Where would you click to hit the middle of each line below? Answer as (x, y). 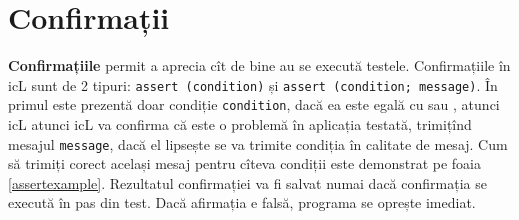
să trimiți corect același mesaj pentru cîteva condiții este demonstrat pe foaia (244, 163)
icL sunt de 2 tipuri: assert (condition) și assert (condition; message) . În (253, 84)
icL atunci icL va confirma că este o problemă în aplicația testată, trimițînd (240, 124)
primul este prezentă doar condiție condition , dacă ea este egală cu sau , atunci (254, 104)
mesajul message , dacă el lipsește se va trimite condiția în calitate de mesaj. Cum (258, 143)
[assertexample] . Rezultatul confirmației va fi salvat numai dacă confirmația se (247, 182)
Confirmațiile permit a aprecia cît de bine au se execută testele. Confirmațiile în (259, 65)
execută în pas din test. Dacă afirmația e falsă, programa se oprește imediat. (242, 202)
